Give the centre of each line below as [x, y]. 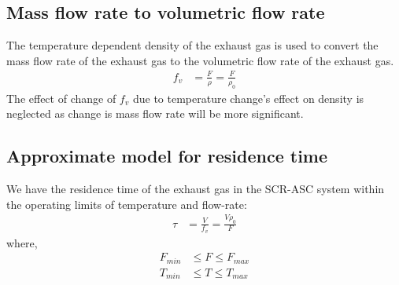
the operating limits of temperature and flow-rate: [127, 204]
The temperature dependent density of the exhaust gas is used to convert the [192, 45]
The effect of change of [61, 98]
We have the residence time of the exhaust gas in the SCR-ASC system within [196, 189]
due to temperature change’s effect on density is [248, 98]
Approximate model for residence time [167, 156]
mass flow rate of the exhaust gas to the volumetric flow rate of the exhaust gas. [200, 60]
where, [22, 242]
